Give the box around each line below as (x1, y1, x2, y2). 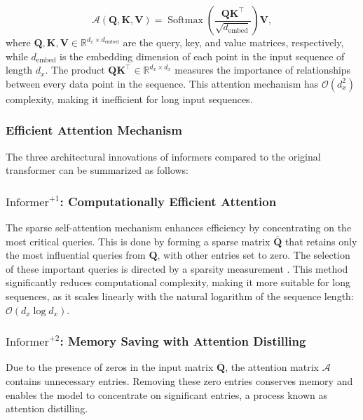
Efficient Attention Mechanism (6, 121, 182, 139)
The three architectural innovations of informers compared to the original (6, 149, 321, 163)
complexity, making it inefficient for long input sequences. (6, 91, 253, 106)
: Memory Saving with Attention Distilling (60, 332, 306, 350)
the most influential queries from (6, 248, 146, 262)
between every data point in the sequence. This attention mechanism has (6, 76, 319, 90)
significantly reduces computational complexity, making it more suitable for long (6, 275, 350, 290)
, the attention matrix (225, 360, 319, 374)
